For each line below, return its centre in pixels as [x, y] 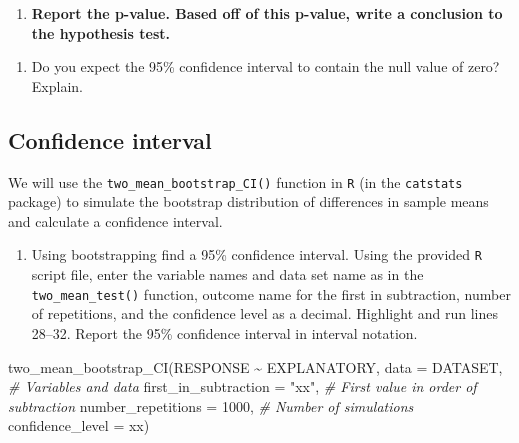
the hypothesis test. [101, 32]
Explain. [57, 85]
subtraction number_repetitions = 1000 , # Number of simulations [211, 405]
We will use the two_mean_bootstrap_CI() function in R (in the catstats [235, 181]
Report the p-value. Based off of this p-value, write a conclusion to [267, 13]
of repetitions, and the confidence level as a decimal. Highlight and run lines [265, 313]
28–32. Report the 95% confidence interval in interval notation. [224, 332]
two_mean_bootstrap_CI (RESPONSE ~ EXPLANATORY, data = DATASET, [255, 366]
